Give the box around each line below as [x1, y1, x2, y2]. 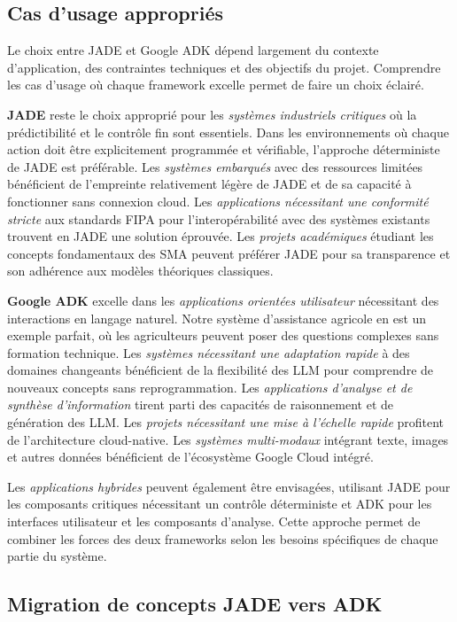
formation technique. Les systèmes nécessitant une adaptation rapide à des [7, 343, 410, 362]
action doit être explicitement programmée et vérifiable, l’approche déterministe [7, 140, 440, 159]
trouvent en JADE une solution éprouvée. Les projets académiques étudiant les [7, 227, 434, 245]
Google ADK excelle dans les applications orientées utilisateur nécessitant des [7, 291, 439, 309]
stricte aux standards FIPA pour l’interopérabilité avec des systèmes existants [7, 209, 430, 228]
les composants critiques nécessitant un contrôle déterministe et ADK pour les [7, 494, 432, 513]
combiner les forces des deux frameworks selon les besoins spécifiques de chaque [7, 529, 438, 548]
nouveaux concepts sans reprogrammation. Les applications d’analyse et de [7, 377, 413, 396]
